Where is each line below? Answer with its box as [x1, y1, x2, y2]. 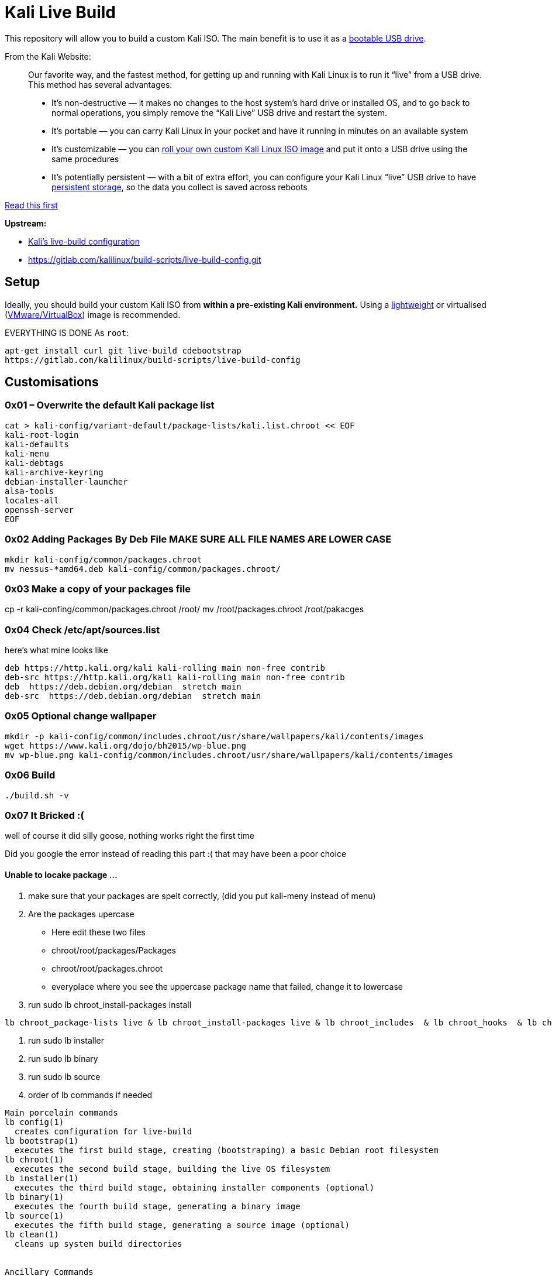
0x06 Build [5, 769, 56, 781]
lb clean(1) [5, 1229, 59, 1239]
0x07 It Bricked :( [5, 809, 84, 821]
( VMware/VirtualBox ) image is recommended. [5, 309, 181, 320]
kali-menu [5, 448, 49, 458]
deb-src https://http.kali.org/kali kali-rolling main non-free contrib [5, 673, 345, 682]
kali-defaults [5, 439, 69, 449]
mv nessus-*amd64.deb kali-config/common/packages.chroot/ [5, 564, 281, 574]
